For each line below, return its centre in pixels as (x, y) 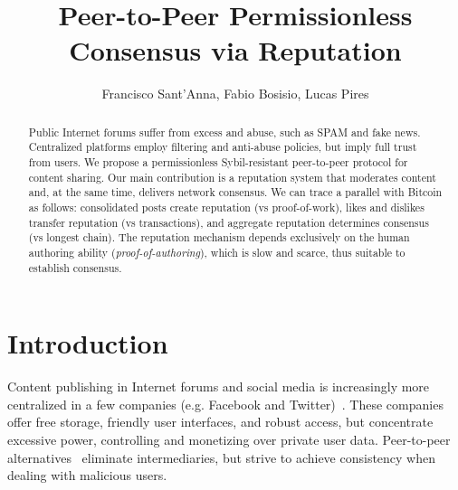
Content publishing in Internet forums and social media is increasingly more (219, 386)
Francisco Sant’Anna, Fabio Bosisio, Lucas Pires (235, 94)
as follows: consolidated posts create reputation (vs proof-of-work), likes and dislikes (226, 207)
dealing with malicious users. (87, 475)
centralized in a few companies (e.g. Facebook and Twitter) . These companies (225, 404)
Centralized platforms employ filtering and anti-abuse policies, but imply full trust (223, 147)
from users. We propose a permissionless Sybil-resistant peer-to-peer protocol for (218, 162)
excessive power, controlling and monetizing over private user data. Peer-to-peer (229, 439)
